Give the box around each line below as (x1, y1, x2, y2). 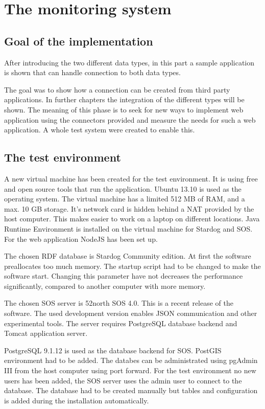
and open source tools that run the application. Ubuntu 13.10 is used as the (4, 183, 242, 194)
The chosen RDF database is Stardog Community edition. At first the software (4, 251, 251, 261)
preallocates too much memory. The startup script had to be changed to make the (4, 260, 261, 271)
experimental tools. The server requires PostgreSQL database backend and (4, 317, 237, 328)
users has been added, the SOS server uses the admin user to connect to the (4, 375, 242, 385)
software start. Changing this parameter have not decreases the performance (4, 270, 243, 281)
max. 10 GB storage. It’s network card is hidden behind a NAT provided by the (4, 203, 254, 214)
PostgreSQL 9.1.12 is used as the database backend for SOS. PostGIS (4, 345, 222, 355)
